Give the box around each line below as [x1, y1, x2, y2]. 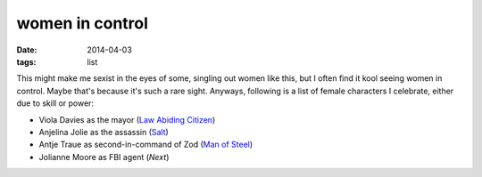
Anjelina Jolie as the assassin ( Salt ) [38, 126, 169, 137]
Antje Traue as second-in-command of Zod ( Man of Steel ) [38, 139, 253, 150]
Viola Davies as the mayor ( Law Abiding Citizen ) [38, 114, 216, 125]
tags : [16, 56, 37, 67]
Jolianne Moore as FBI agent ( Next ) [38, 151, 170, 162]
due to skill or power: [16, 98, 94, 109]
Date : [16, 44, 37, 55]
